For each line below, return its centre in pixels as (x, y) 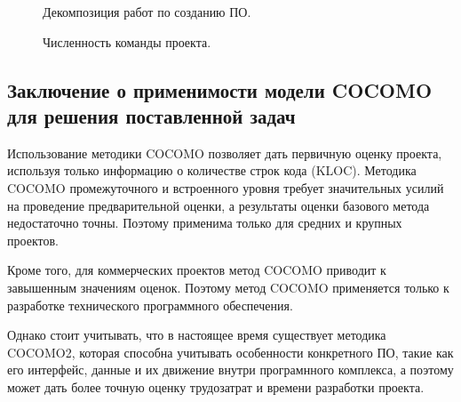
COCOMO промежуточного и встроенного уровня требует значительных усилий (226, 187)
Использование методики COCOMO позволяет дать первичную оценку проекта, (225, 153)
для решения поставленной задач (151, 115)
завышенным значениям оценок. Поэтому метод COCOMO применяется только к (228, 287)
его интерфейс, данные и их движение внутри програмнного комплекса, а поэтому (230, 370)
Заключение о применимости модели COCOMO (220, 89)
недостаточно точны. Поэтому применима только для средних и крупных (205, 223)
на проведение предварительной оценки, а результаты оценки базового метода (219, 205)
